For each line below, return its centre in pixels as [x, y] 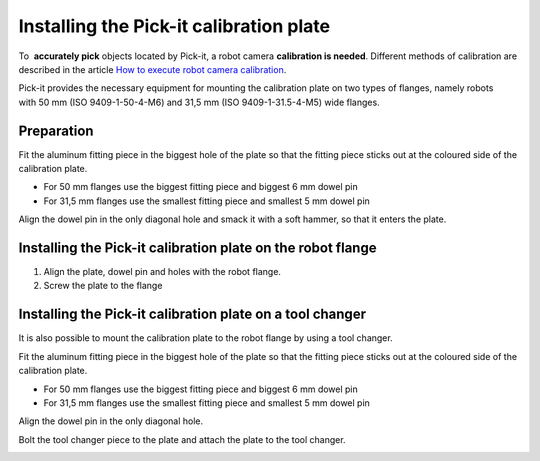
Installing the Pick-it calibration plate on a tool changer [192, 314]
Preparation [56, 130]
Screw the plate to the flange [103, 286]
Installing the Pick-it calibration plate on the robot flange [197, 248]
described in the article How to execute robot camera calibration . [152, 69]
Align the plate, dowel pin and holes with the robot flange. [162, 272]
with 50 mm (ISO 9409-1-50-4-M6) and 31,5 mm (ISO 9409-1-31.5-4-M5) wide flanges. [199, 102]
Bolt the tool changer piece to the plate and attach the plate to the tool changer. [182, 439]
